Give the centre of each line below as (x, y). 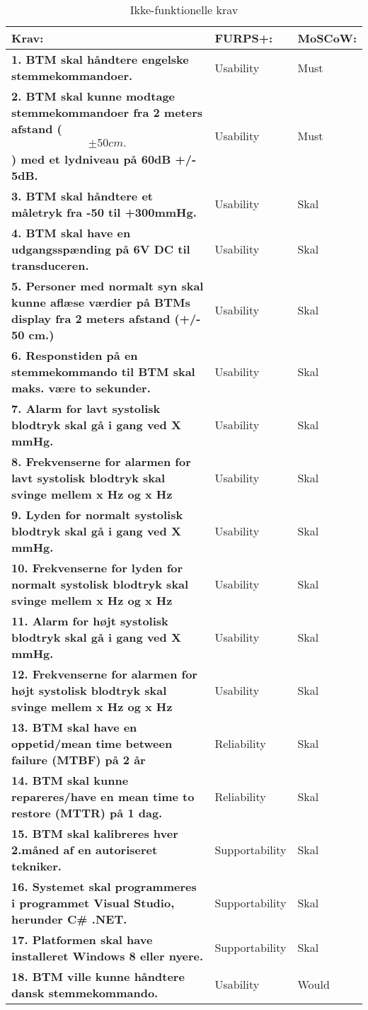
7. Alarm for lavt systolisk (86, 408)
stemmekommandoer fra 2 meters (107, 112)
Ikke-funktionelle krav (184, 10)
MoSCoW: (327, 38)
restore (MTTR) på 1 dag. (87, 812)
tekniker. (36, 866)
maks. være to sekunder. (81, 387)
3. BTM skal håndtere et (82, 195)
